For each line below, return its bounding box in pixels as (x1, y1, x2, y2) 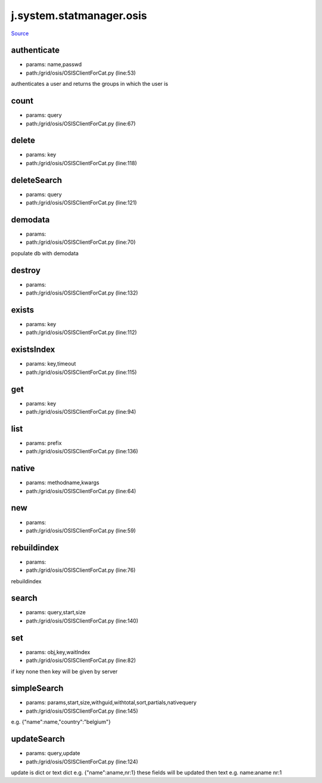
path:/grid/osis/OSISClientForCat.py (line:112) (26, 329, 137, 336)
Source (11, 30, 29, 37)
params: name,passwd (26, 61, 82, 68)
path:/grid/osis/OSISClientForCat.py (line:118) (26, 159, 137, 166)
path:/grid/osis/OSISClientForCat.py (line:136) (26, 448, 138, 455)
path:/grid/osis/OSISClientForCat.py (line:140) (26, 617, 138, 624)
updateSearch (11, 734, 65, 744)
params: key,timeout (26, 360, 76, 367)
